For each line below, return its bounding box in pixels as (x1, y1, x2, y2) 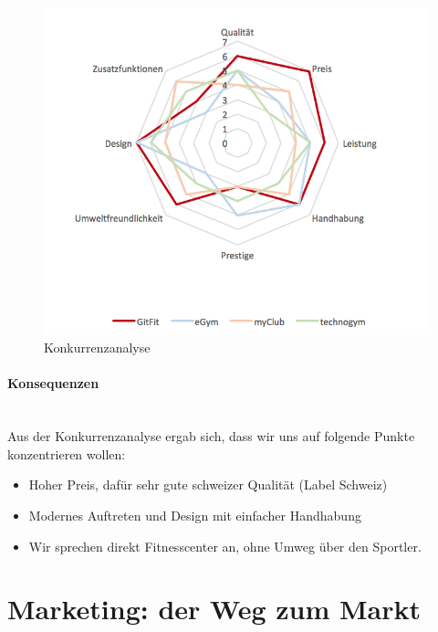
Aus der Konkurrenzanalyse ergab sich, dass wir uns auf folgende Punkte (7, 427, 415, 446)
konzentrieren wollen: (7, 444, 126, 463)
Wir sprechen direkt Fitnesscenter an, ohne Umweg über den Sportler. (28, 536, 422, 555)
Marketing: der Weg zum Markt (7, 590, 422, 627)
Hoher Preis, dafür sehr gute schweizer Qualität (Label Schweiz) (28, 475, 388, 494)
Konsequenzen (7, 374, 99, 393)
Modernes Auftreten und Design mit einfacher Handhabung (28, 505, 361, 524)
